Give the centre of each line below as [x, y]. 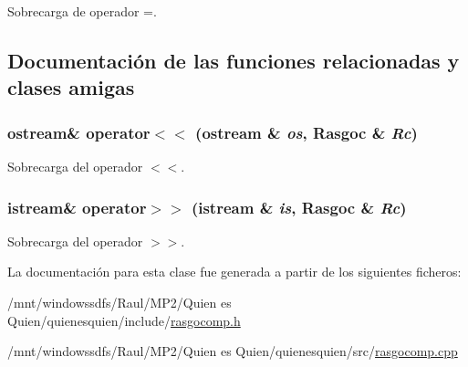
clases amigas [71, 87]
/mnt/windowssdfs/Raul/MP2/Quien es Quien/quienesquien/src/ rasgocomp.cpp [233, 351]
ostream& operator [79, 132]
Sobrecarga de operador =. [82, 11]
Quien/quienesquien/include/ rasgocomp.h [124, 320]
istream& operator [77, 207]
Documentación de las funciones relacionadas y [234, 60]
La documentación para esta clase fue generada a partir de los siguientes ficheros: [234, 272]
